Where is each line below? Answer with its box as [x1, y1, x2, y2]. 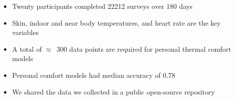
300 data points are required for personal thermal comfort [56, 43, 232, 54]
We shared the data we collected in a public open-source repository [12, 86, 215, 97]
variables [12, 27, 39, 37]
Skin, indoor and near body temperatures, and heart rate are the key [12, 17, 221, 28]
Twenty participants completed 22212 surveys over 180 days [12, 1, 193, 11]
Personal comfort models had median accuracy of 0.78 [12, 69, 175, 80]
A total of [12, 43, 42, 54]
